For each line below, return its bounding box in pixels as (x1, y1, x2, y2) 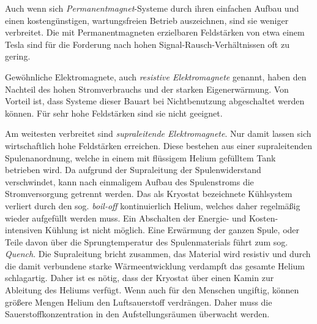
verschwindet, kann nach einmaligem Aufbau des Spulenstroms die (5, 175, 254, 188)
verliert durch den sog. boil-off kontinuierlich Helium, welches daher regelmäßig (5, 199, 300, 212)
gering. (5, 50, 31, 63)
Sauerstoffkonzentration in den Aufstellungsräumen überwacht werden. (5, 307, 270, 320)
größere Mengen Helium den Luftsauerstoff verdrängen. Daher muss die (5, 295, 272, 308)
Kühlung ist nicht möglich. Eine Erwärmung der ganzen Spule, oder (45, 223, 300, 236)
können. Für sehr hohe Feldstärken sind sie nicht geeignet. (5, 106, 223, 119)
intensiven (5, 223, 43, 236)
